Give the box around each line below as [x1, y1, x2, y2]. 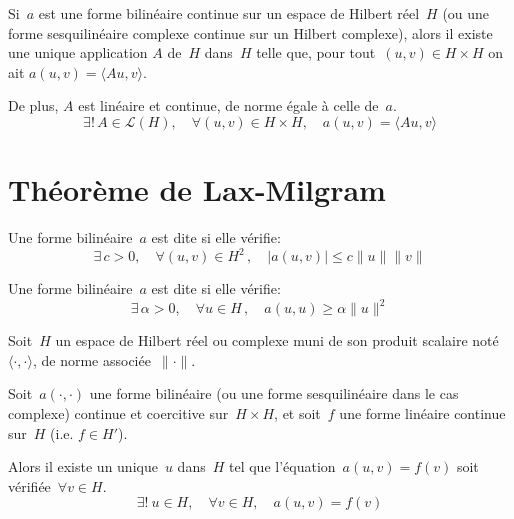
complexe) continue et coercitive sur [8, 403, 229, 424]
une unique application [8, 42, 148, 63]
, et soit [274, 403, 321, 424]
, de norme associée [32, 349, 151, 370]
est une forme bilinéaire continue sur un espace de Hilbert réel [38, 3, 420, 23]
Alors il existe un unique [8, 456, 158, 477]
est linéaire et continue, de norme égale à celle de [78, 95, 379, 116]
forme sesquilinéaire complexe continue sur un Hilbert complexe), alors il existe [8, 22, 493, 43]
